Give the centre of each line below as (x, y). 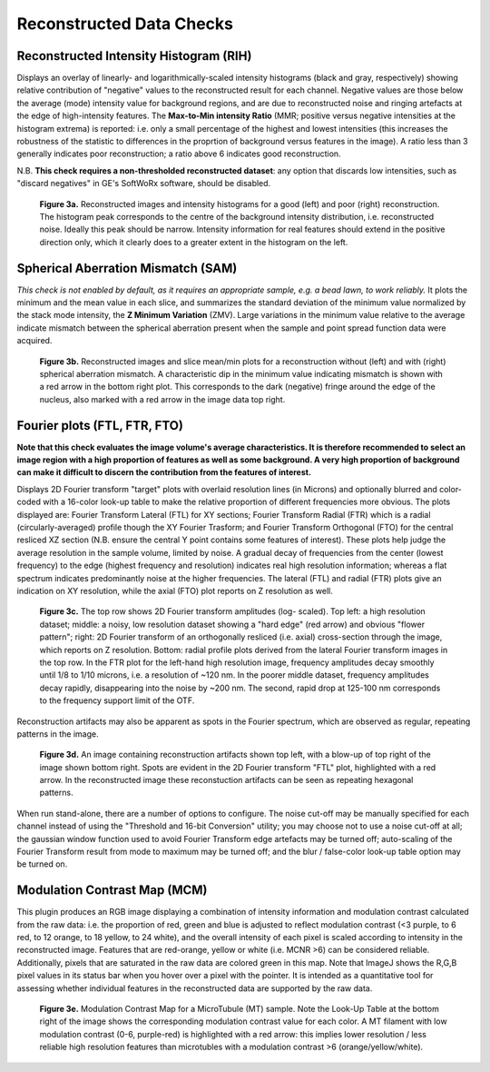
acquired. (34, 341)
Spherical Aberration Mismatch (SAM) (127, 268)
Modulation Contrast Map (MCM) (112, 890)
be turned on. (42, 864)
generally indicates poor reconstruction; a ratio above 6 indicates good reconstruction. (179, 154)
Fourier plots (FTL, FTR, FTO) (100, 426)
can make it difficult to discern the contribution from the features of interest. (164, 472)
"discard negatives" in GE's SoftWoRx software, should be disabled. (144, 184)
